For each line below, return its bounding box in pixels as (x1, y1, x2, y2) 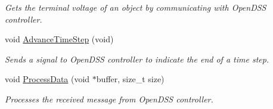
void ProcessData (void (5, 73, 90, 85)
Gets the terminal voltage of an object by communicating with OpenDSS (5, 1, 266, 13)
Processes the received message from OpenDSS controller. (5, 92, 213, 105)
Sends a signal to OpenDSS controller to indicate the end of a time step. (5, 52, 269, 65)
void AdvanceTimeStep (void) (5, 33, 114, 45)
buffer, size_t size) (96, 73, 165, 85)
